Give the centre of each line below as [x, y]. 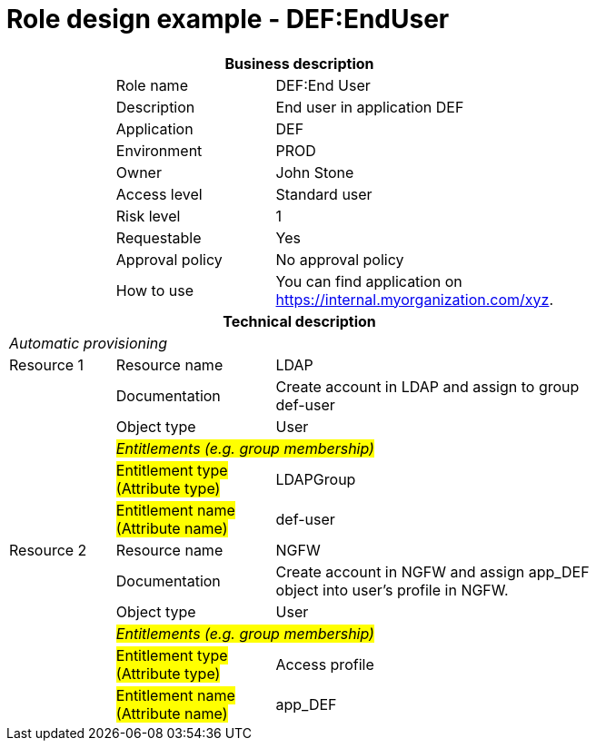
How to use [155, 290]
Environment [159, 150]
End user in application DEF [370, 107]
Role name [152, 85]
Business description [299, 63]
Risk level [148, 216]
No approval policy [340, 259]
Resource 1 [47, 364]
